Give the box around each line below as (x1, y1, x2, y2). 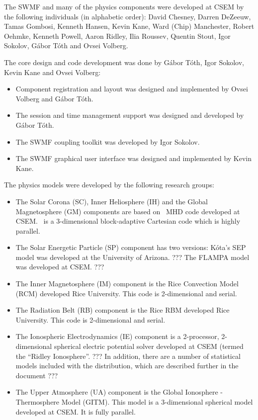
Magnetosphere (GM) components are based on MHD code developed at (15, 206, 240, 216)
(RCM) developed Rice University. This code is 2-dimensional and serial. (15, 288, 237, 298)
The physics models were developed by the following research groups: (4, 179, 214, 190)
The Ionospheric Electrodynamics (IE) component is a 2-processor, (15, 331, 219, 341)
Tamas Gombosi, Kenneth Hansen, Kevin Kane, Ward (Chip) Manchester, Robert (4, 21, 255, 31)
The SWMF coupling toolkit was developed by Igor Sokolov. (15, 136, 200, 147)
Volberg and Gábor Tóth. (15, 93, 93, 103)
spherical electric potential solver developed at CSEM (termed (54, 341, 244, 351)
